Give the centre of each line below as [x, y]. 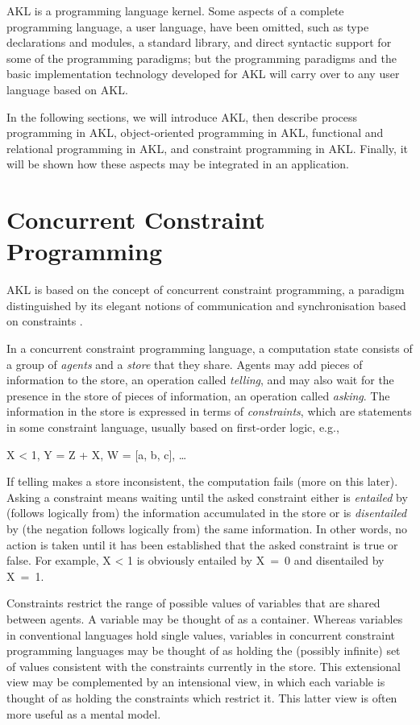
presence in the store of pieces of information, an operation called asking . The [198, 395]
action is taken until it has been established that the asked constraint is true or [202, 544]
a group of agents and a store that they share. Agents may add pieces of [185, 364]
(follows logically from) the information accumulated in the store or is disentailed [207, 513]
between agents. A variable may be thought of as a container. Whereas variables [205, 618]
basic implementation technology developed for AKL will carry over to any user [203, 74]
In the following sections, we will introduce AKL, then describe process [182, 116]
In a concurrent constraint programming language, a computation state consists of [210, 348]
